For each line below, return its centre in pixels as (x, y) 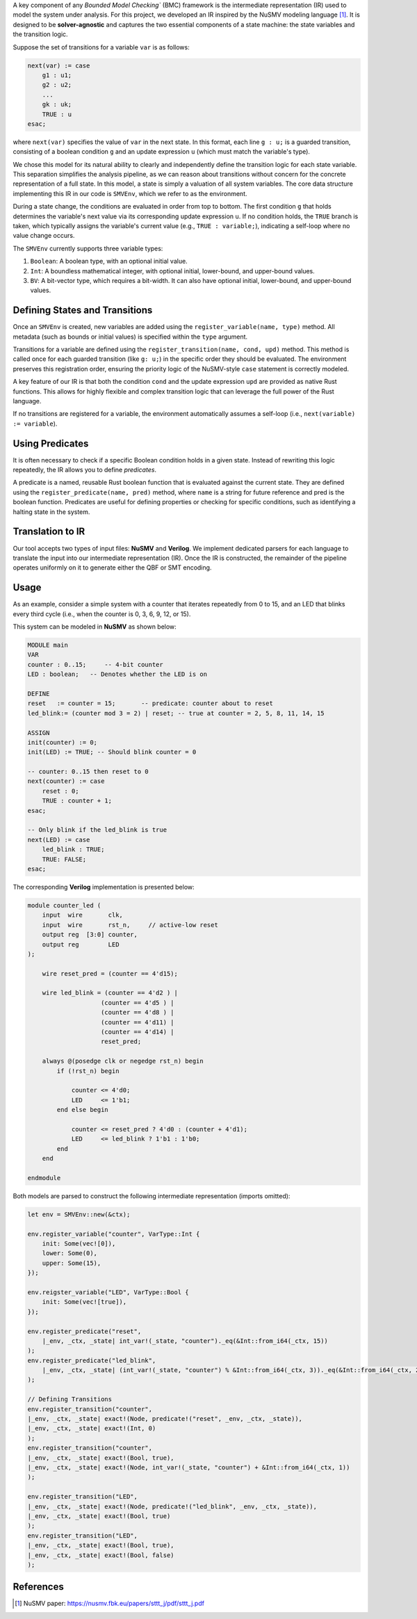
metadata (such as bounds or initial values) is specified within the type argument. (130, 337)
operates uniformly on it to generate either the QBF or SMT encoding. (112, 567)
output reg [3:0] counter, (90, 935)
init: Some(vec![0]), (79, 1244)
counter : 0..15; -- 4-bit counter (95, 664)
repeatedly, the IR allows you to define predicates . (84, 470)
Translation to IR (49, 532)
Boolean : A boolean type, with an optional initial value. (109, 261)
